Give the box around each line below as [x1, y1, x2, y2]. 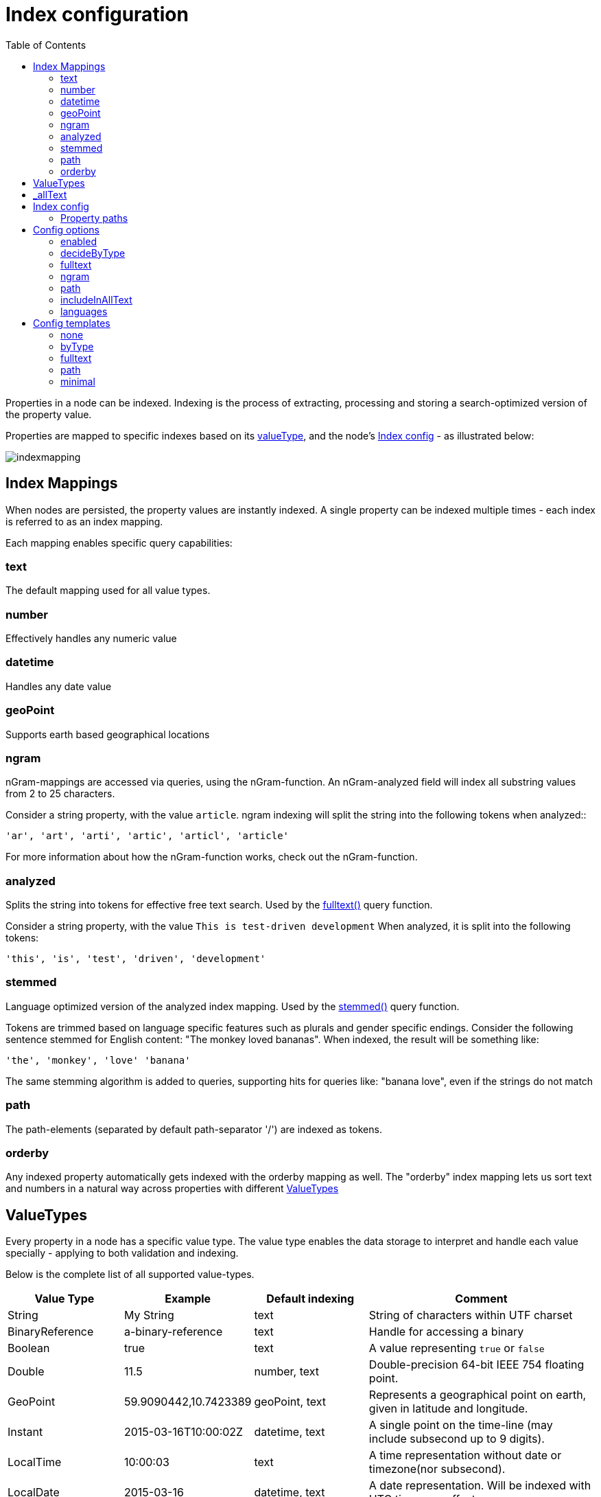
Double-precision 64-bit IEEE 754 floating [368, 1358, 585, 1372]
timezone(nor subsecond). [368, 1462, 506, 1476]
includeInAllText [60, 293, 132, 306]
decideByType [60, 247, 126, 259]
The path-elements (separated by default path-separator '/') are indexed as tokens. [5, 1123, 382, 1135]
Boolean [8, 1341, 50, 1356]
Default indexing [266, 1292, 355, 1306]
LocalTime [8, 1455, 62, 1470]
